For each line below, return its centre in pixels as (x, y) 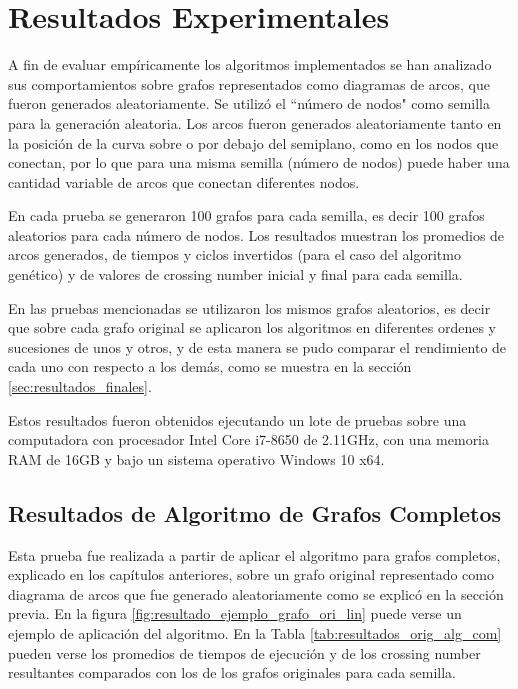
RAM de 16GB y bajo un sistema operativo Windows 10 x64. (196, 458)
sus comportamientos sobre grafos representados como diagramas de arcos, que (249, 83)
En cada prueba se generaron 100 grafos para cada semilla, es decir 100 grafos (246, 215)
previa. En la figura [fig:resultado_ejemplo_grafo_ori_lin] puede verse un (235, 613)
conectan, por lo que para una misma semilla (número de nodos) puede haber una (259, 162)
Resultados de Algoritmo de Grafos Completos (254, 512)
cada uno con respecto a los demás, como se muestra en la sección (210, 366)
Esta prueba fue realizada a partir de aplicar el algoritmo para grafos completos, (254, 554)
